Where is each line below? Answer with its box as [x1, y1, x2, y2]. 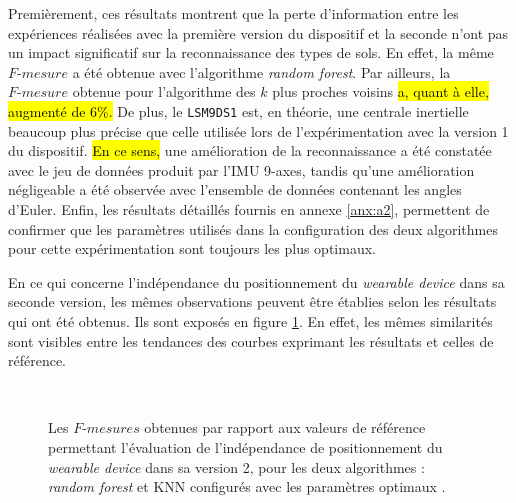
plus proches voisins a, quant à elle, [272, 81, 489, 102]
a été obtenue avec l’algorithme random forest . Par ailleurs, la [72, 61, 451, 82]
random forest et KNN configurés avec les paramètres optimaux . [48, 476, 446, 497]
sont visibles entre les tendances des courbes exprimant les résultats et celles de [8, 330, 494, 351]
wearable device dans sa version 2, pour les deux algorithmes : [48, 456, 425, 477]
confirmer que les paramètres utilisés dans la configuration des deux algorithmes [8, 218, 498, 239]
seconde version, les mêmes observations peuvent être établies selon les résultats [8, 291, 497, 312]
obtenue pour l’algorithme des [72, 81, 256, 102]
